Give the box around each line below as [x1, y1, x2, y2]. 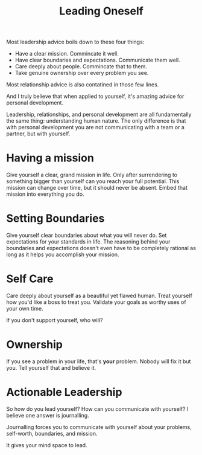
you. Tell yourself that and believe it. [6, 364, 96, 371]
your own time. [6, 305, 43, 312]
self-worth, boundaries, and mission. [6, 430, 98, 437]
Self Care [6, 272, 54, 286]
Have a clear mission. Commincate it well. [14, 50, 119, 57]
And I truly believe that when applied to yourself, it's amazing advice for [6, 92, 185, 100]
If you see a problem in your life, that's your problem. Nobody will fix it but [6, 358, 191, 365]
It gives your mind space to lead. [6, 441, 87, 448]
